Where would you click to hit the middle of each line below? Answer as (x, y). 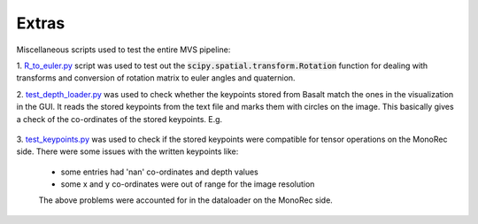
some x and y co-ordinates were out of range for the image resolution (188, 184)
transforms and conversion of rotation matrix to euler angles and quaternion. (156, 78)
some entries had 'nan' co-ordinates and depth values (159, 172)
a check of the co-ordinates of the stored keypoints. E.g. (119, 119)
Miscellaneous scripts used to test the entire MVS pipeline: (123, 50)
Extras (41, 23)
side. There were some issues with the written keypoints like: (127, 151)
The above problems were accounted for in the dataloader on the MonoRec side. (186, 200)
